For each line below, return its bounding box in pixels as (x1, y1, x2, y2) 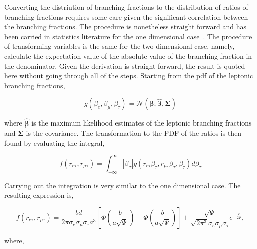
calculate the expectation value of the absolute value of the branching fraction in (4, 50, 252, 61)
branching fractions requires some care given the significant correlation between (4, 11, 248, 22)
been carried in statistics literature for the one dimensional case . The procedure (4, 31, 252, 41)
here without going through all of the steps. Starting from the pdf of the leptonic (4, 70, 253, 81)
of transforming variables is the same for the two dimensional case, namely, (4, 41, 235, 51)
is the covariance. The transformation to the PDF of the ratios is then (26, 128, 242, 138)
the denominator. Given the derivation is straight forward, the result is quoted (4, 60, 245, 71)
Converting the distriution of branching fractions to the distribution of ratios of (4, 2, 248, 12)
